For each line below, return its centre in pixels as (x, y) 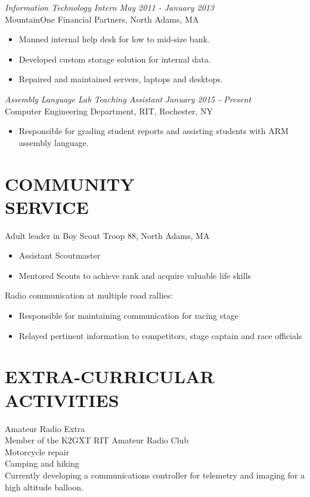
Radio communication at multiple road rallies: (89, 295)
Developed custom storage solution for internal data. (115, 59)
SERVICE (47, 206)
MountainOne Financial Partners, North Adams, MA (102, 19)
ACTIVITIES (62, 400)
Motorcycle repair (37, 451)
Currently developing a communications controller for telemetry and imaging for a (155, 475)
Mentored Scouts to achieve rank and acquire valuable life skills (135, 275)
